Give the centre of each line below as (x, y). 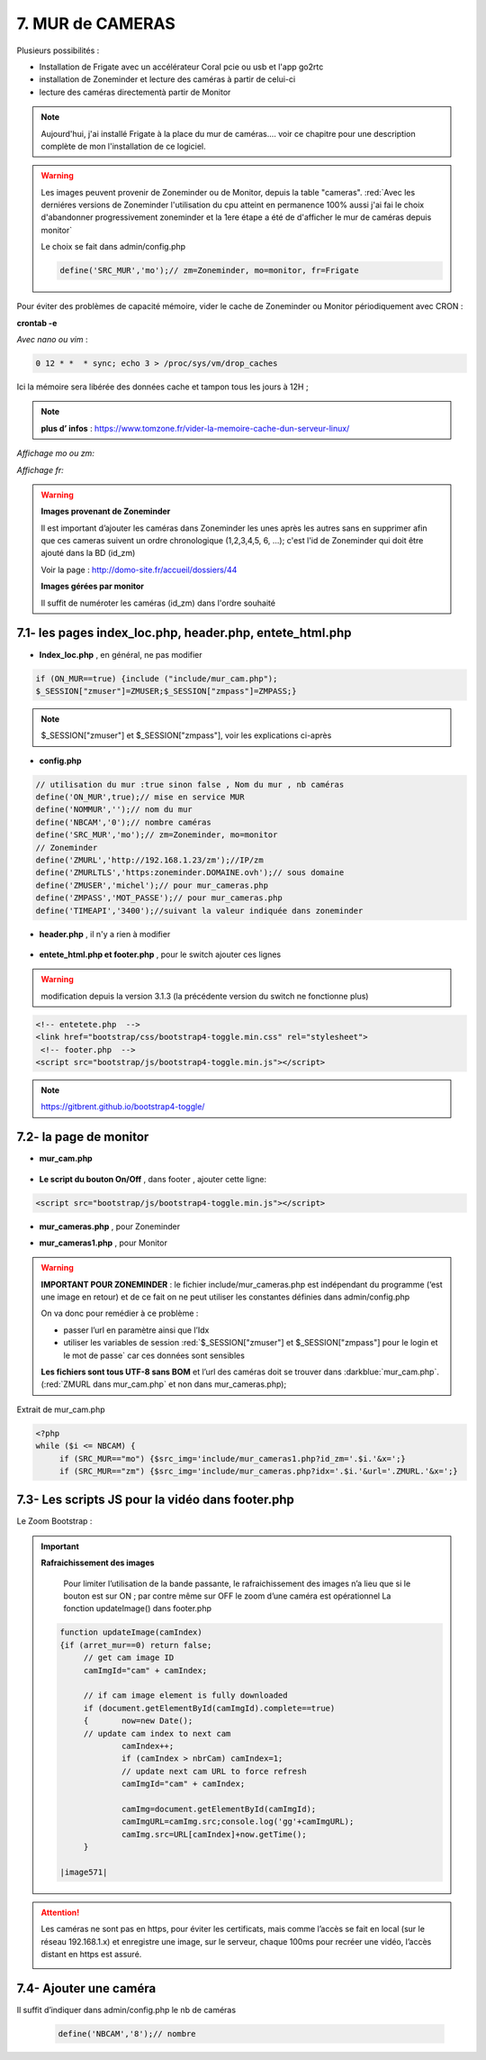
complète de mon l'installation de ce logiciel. (123, 146)
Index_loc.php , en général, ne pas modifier (121, 654)
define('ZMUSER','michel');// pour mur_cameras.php (152, 885)
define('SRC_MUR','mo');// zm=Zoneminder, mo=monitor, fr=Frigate (209, 271)
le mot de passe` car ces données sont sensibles (154, 1355)
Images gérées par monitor (92, 587)
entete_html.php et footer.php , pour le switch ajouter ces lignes (160, 954)
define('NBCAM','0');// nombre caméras (123, 822)
